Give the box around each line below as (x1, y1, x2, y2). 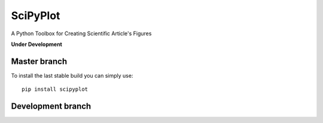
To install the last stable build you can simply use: (11, 72, 133, 79)
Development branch (11, 102, 92, 112)
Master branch (11, 56, 68, 66)
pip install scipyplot (22, 86, 89, 93)
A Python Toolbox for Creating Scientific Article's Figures (11, 30, 152, 37)
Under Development (11, 41, 62, 48)
